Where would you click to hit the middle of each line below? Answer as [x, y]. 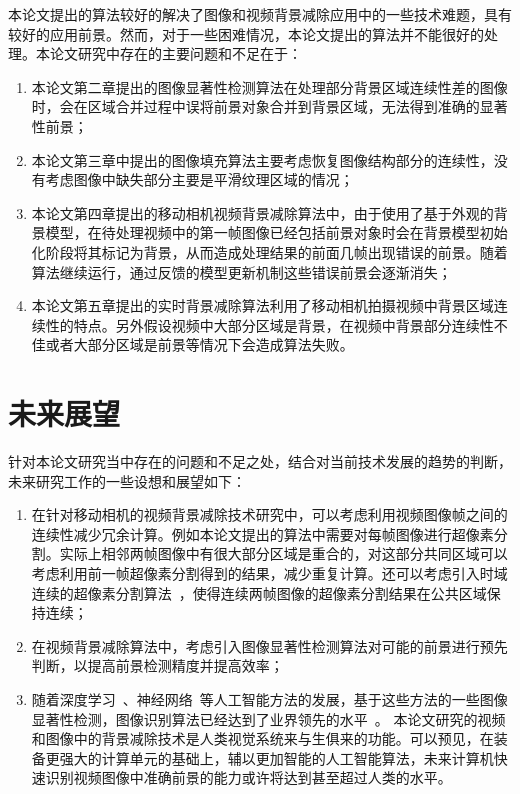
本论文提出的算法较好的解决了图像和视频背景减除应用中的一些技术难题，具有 [260, 14]
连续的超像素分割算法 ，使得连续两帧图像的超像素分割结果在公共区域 [259, 592]
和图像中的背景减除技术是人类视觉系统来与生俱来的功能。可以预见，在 [262, 738]
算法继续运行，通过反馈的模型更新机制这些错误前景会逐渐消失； [241, 271]
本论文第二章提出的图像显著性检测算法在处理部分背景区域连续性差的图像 [269, 86]
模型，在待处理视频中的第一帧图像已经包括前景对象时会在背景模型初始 [276, 232]
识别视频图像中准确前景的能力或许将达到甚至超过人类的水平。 [248, 777]
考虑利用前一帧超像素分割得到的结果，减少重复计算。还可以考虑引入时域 [269, 573]
